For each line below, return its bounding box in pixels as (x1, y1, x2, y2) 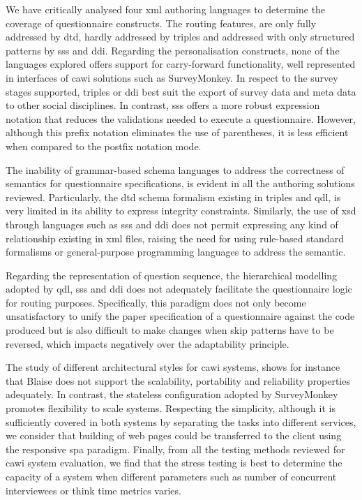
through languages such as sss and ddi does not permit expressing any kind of (6, 216, 338, 231)
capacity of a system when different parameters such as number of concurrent (6, 469, 337, 483)
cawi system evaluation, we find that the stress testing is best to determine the (6, 455, 342, 470)
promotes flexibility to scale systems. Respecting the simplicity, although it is (6, 401, 335, 416)
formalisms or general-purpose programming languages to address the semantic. (6, 244, 346, 259)
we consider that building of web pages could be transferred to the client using (6, 428, 342, 443)
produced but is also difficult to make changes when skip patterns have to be (6, 323, 334, 337)
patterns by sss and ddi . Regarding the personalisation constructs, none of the (6, 43, 340, 57)
